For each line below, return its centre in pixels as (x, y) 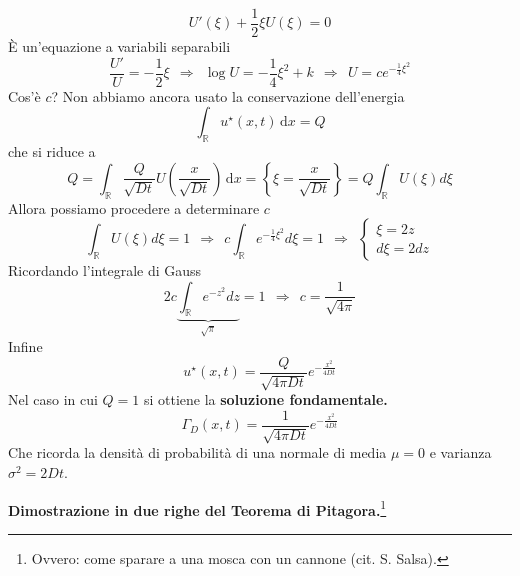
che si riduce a (52, 151)
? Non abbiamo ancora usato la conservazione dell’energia (228, 95)
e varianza (460, 452)
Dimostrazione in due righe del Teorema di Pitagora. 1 (197, 508)
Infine (25, 346)
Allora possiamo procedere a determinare (134, 207)
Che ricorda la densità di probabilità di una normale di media (197, 452)
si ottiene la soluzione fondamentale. (265, 399)
